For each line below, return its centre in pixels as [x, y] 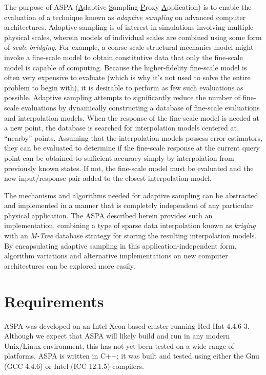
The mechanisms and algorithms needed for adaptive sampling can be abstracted [131, 195]
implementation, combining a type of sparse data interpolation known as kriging [130, 225]
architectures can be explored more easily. [70, 265]
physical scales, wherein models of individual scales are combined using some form [133, 37]
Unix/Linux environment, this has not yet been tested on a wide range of [119, 345]
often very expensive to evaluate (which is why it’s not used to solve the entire [127, 77]
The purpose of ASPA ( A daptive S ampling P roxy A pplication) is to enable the [128, 7]
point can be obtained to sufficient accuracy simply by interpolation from [119, 157]
